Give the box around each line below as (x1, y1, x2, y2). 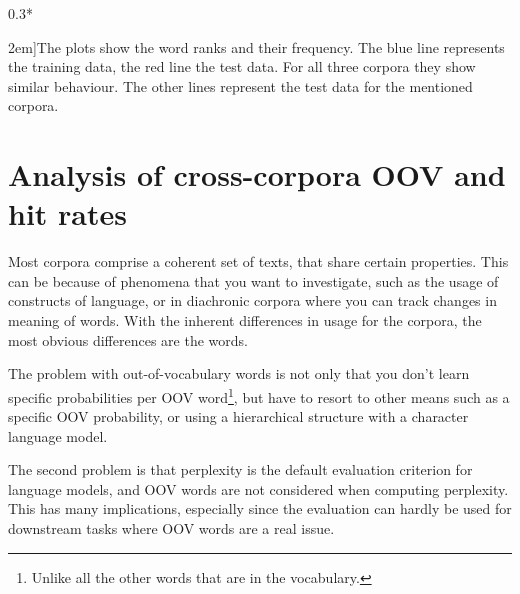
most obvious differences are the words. (8, 329, 248, 350)
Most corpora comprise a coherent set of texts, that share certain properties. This (8, 251, 509, 272)
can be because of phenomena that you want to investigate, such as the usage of (8, 270, 499, 291)
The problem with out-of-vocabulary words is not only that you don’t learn (8, 363, 470, 384)
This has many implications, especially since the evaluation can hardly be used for (8, 498, 512, 519)
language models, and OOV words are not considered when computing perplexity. (8, 478, 509, 499)
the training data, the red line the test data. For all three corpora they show (8, 56, 476, 77)
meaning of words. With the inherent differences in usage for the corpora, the (8, 310, 482, 331)
